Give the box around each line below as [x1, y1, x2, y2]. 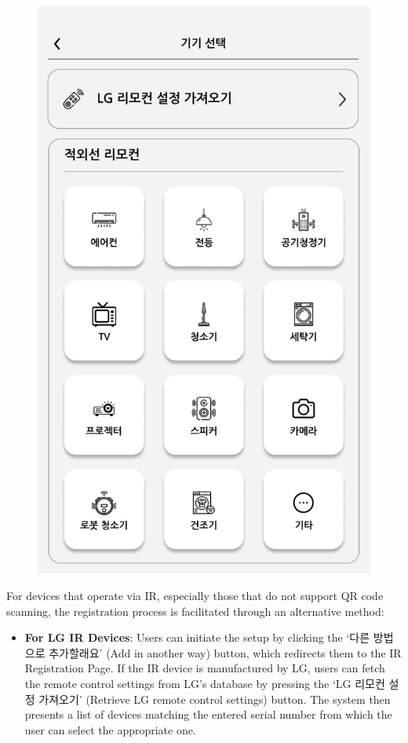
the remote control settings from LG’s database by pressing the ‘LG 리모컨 [24, 675, 385, 691]
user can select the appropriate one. [24, 721, 196, 738]
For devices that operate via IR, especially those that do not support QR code [6, 587, 384, 604]
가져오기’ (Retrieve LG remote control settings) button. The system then [38, 690, 391, 707]
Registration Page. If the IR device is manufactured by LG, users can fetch [24, 660, 385, 676]
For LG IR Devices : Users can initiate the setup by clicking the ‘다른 [24, 629, 370, 646]
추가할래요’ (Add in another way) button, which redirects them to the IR [49, 644, 402, 661]
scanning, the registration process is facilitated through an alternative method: [6, 602, 384, 619]
